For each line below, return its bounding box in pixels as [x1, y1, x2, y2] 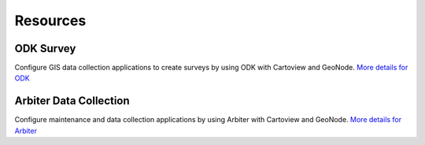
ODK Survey [14, 42, 76, 55]
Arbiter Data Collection [14, 95, 130, 108]
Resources [14, 12, 87, 29]
